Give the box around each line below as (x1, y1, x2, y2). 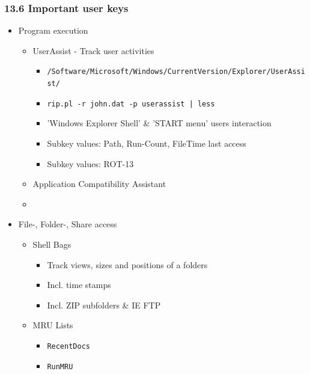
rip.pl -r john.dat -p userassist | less (47, 99, 215, 108)
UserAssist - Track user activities (32, 44, 154, 57)
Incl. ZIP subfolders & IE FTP (47, 298, 161, 311)
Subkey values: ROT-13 (47, 157, 134, 170)
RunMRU (47, 362, 73, 371)
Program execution (18, 24, 88, 37)
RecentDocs (47, 342, 90, 351)
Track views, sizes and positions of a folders (47, 258, 208, 271)
